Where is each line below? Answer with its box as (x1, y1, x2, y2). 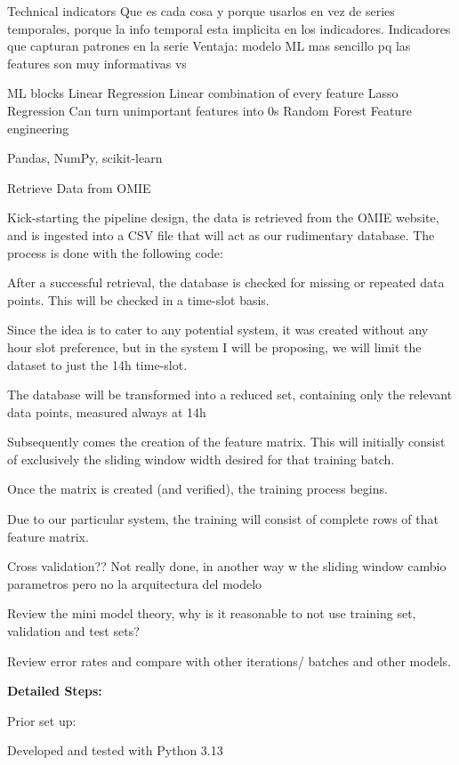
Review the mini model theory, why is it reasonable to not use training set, (7, 604, 416, 623)
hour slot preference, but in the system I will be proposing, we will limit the (7, 337, 422, 356)
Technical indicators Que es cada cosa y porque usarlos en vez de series (7, 2, 395, 20)
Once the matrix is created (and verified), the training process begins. (7, 479, 388, 498)
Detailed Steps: (7, 681, 102, 700)
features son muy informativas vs (7, 53, 187, 72)
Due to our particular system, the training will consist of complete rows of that (7, 510, 439, 528)
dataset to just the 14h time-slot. (7, 355, 188, 374)
